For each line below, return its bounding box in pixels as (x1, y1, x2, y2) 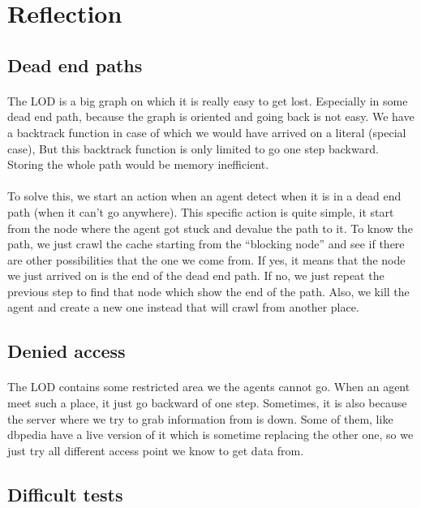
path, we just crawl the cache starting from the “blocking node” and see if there (7, 235, 405, 252)
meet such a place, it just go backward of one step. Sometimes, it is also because (7, 394, 407, 411)
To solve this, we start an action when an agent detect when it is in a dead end (7, 187, 402, 204)
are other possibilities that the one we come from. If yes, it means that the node (7, 251, 406, 268)
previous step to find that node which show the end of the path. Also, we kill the (7, 282, 410, 299)
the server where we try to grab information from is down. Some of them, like (7, 410, 393, 427)
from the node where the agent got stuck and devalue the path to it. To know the (7, 219, 413, 236)
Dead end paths (7, 52, 143, 77)
